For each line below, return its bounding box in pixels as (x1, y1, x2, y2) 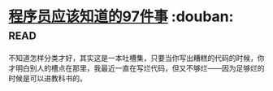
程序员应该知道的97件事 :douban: (8, 7, 234, 26)
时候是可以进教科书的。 (8, 73, 87, 83)
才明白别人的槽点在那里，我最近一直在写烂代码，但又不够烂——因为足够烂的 (8, 63, 265, 73)
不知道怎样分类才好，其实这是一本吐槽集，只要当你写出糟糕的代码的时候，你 (8, 53, 265, 63)
